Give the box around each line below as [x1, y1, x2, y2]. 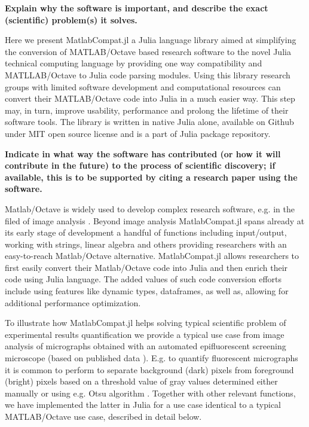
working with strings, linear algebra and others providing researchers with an [5, 237, 287, 250]
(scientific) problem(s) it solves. [5, 13, 137, 26]
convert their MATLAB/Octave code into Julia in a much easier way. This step [5, 92, 295, 105]
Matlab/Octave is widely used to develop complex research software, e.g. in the [5, 202, 295, 215]
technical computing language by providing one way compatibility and [5, 57, 262, 69]
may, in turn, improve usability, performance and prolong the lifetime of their [5, 103, 289, 116]
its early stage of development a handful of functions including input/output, [5, 226, 287, 239]
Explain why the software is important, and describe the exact [5, 2, 268, 14]
